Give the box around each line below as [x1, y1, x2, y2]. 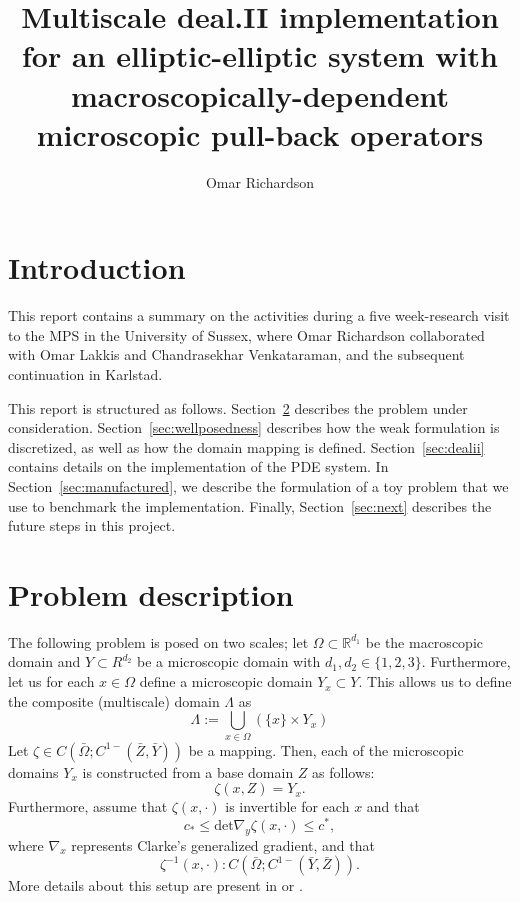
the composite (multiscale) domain [8, 690, 220, 711]
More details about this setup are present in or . [8, 875, 303, 896]
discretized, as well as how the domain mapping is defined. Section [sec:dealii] [8, 436, 485, 457]
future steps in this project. [8, 515, 176, 536]
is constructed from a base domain [82, 761, 294, 782]
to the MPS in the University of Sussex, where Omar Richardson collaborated [8, 324, 485, 345]
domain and [8, 651, 81, 672]
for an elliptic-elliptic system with [22, 35, 498, 76]
